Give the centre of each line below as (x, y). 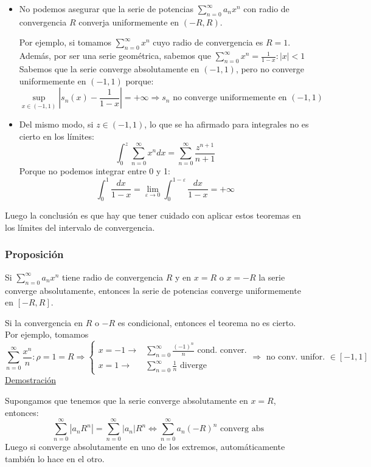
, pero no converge (270, 68)
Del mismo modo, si (56, 124)
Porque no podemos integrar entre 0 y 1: (95, 171)
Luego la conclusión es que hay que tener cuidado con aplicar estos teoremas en (153, 215)
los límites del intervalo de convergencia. (80, 227)
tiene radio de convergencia (113, 277)
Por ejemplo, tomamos (47, 334)
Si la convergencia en (44, 322)
